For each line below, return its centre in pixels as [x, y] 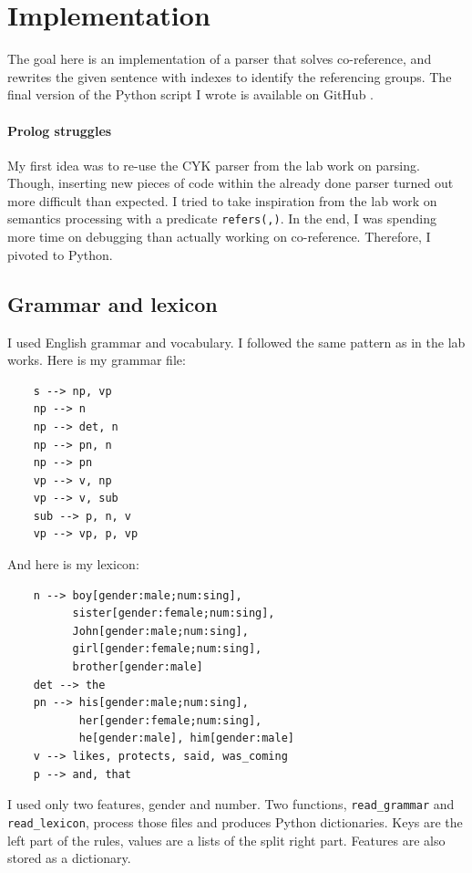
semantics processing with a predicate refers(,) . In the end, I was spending [222, 218]
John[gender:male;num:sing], [160, 631]
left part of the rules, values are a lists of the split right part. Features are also [226, 840]
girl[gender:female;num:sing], [167, 649]
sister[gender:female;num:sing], [174, 613]
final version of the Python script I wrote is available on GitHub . [191, 94]
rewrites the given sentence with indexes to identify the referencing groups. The [230, 76]
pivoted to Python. [60, 254]
